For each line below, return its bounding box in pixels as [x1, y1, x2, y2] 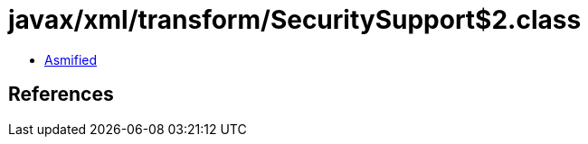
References [8, 83, 114, 106]
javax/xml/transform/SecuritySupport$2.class [8, 4, 582, 35]
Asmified [44, 51, 98, 67]
